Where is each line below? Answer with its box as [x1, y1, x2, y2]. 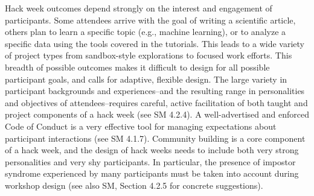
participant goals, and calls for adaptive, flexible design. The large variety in [5, 72, 287, 85]
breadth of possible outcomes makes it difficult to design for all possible [5, 60, 270, 73]
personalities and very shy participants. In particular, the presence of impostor [5, 155, 296, 168]
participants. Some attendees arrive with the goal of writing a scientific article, [5, 13, 296, 26]
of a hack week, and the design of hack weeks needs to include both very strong [5, 144, 299, 156]
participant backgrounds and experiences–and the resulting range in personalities [5, 84, 305, 97]
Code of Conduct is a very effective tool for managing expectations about [5, 119, 277, 132]
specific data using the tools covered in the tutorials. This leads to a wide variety [5, 37, 304, 49]
